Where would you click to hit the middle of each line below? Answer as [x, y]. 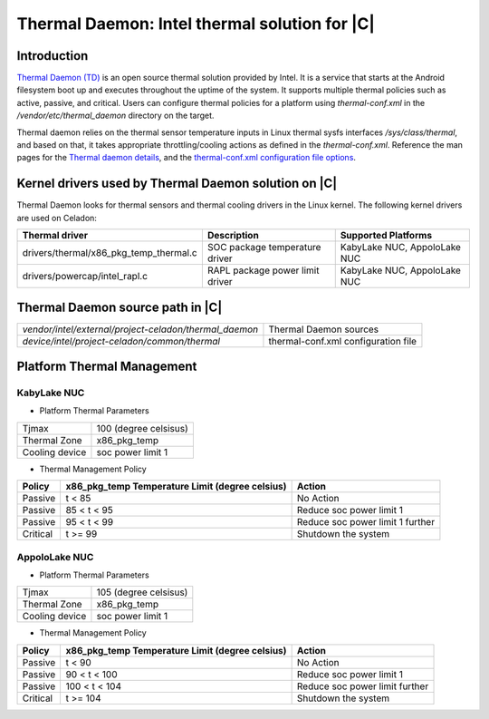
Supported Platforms [386, 236]
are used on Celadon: [57, 218]
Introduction [53, 56]
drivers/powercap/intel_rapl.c [85, 277]
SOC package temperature [264, 248]
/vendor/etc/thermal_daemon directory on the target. [115, 116]
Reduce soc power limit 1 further [365, 522]
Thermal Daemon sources [324, 329]
